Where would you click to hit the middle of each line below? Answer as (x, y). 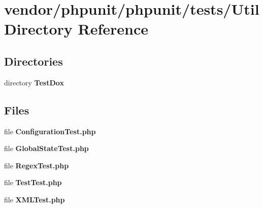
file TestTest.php (33, 182)
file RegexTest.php (37, 165)
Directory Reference (76, 29)
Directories (34, 61)
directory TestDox (34, 82)
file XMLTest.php (35, 199)
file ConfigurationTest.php (50, 131)
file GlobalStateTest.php (46, 148)
